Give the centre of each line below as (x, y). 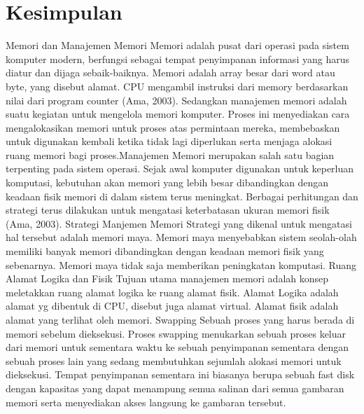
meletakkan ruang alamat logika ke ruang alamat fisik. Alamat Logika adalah (172, 292)
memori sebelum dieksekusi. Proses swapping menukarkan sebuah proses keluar (176, 333)
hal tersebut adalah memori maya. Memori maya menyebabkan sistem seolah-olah (181, 237)
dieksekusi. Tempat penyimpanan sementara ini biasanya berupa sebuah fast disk (180, 374)
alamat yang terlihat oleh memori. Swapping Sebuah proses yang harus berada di (180, 319)
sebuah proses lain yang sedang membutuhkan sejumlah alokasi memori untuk (174, 360)
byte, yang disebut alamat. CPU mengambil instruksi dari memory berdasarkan (177, 86)
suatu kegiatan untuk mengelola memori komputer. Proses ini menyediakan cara (178, 114)
